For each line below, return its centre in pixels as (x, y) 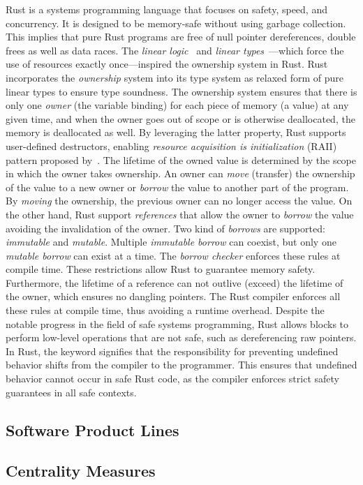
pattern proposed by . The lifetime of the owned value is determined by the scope (181, 159)
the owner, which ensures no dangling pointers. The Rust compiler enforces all (173, 296)
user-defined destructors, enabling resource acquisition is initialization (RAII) (171, 145)
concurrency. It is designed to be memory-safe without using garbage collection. (176, 23)
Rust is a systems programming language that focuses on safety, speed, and (166, 9)
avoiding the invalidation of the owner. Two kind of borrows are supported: (165, 228)
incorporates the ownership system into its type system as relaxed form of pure (175, 77)
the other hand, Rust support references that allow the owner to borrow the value (180, 214)
